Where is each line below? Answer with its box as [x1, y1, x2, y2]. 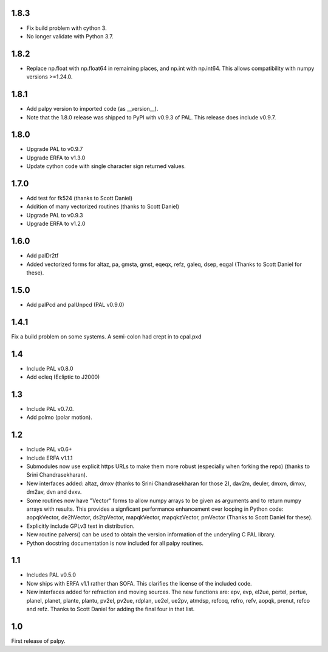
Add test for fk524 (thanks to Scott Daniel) [26, 195, 133, 202]
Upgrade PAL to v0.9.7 [26, 145, 83, 153]
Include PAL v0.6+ [26, 446, 72, 453]
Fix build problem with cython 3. [26, 24, 107, 32]
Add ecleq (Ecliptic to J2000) [26, 373, 100, 380]
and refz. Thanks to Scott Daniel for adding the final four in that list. [26, 606, 195, 613]
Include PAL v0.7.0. [26, 405, 74, 412]
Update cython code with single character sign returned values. [26, 163, 186, 170]
